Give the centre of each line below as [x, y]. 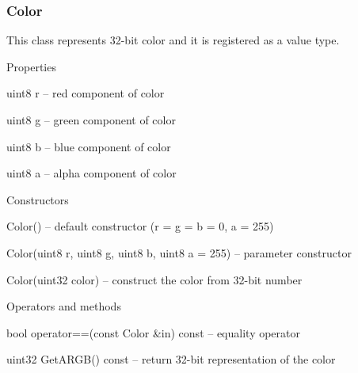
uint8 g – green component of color [91, 120]
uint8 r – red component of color [86, 93]
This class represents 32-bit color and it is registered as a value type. [173, 40]
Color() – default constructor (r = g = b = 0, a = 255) [140, 226]
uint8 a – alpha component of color [91, 173]
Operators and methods [64, 306]
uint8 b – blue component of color [89, 146]
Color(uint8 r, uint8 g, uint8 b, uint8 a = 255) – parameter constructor [179, 252]
